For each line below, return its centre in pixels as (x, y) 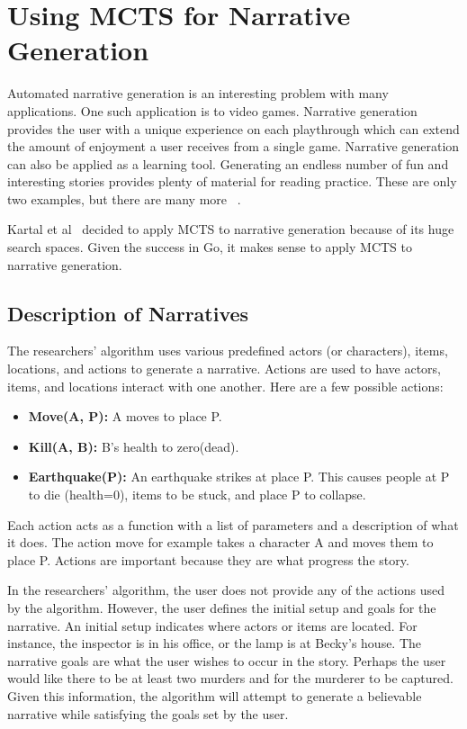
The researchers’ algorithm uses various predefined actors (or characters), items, (228, 351)
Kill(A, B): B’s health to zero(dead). (134, 446)
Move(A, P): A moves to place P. (125, 416)
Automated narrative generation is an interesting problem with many (198, 93)
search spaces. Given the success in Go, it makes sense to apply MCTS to (210, 247)
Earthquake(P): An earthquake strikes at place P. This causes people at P (239, 477)
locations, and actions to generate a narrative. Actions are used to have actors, (224, 369)
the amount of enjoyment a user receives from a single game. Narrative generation (233, 146)
